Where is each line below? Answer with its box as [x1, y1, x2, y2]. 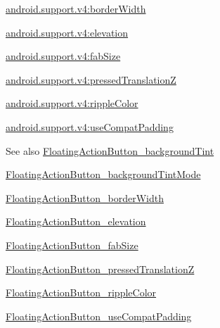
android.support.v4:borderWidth [6, 1, 146, 15]
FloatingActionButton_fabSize [6, 237, 138, 252]
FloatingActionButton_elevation [6, 214, 146, 229]
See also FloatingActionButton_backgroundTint [6, 143, 214, 158]
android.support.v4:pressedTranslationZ [6, 72, 176, 87]
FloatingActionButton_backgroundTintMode [6, 167, 201, 182]
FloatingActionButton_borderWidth [6, 190, 164, 205]
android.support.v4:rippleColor [6, 96, 138, 111]
